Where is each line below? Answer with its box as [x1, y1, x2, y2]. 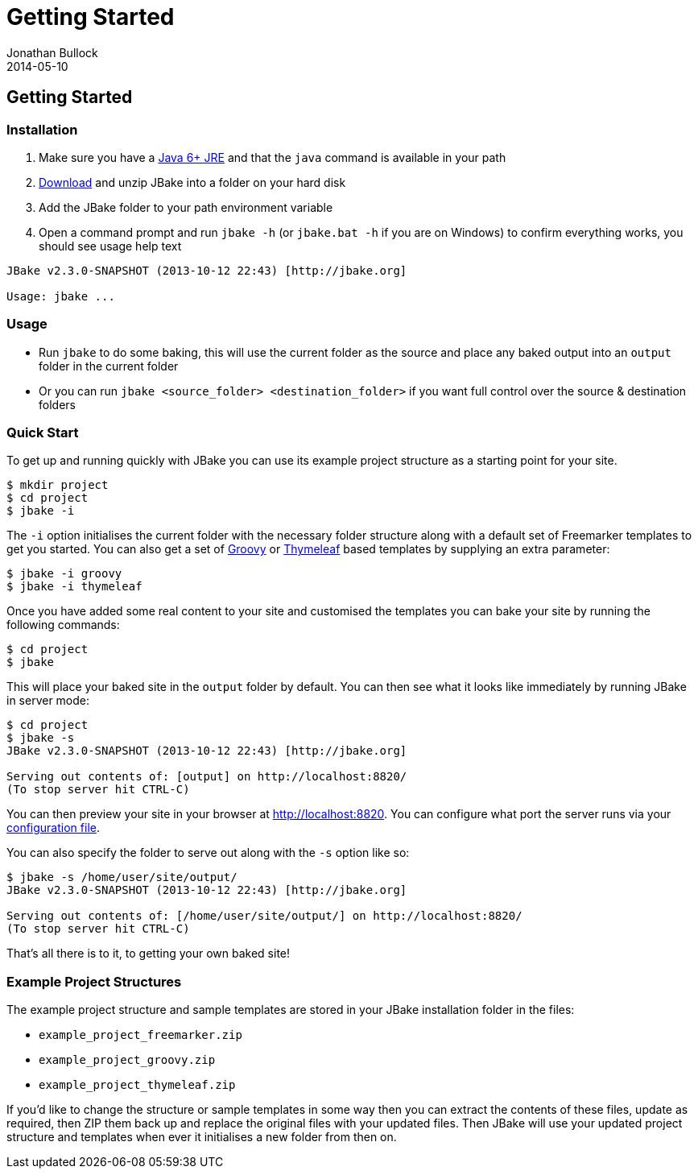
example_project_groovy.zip [39, 1053, 216, 1067]
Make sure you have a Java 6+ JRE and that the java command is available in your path [39, 150, 506, 164]
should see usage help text [39, 238, 182, 253]
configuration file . [6, 821, 100, 835]
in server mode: [6, 693, 90, 708]
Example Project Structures [6, 973, 182, 990]
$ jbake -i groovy [6, 567, 122, 581]
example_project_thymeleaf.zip [39, 1078, 236, 1092]
